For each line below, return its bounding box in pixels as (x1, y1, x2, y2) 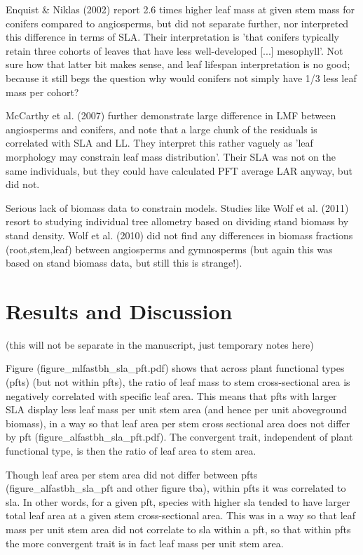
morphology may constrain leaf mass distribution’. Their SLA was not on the (6, 149, 336, 163)
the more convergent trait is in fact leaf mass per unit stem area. (6, 535, 284, 550)
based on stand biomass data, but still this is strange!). (6, 255, 242, 270)
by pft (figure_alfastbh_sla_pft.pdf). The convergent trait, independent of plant (6, 429, 353, 444)
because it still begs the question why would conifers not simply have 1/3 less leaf (6, 70, 357, 85)
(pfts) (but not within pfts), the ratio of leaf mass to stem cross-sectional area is (6, 375, 350, 389)
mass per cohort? (6, 84, 79, 99)
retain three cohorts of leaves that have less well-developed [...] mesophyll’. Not (6, 43, 343, 58)
